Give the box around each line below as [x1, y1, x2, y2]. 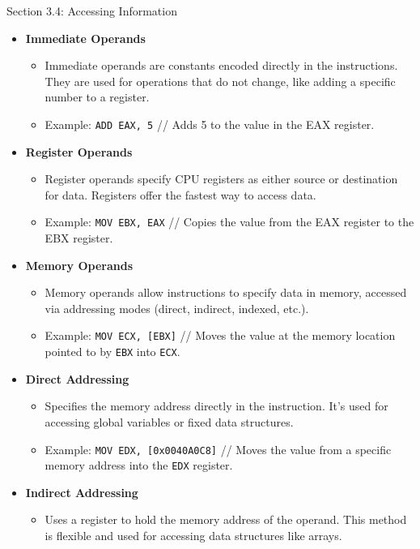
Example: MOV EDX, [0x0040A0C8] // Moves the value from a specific [45, 440, 392, 457]
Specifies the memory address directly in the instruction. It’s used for [45, 397, 388, 414]
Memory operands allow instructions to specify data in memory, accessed [45, 284, 407, 301]
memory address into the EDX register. [45, 457, 233, 474]
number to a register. [45, 88, 150, 105]
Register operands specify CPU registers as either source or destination [45, 170, 398, 187]
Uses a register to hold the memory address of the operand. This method [45, 511, 407, 528]
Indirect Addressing [25, 483, 138, 500]
